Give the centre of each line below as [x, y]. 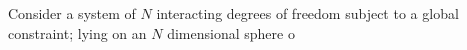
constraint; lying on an [77, 32]
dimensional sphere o [231, 32]
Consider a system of [72, 13]
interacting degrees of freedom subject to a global [307, 13]
